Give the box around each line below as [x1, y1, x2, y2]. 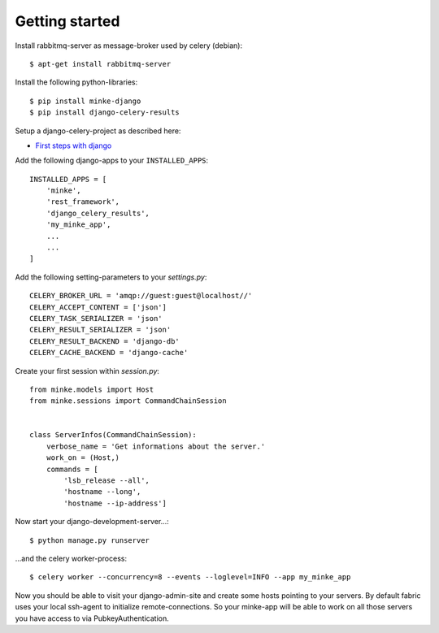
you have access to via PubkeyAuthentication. [15, 613, 170, 623]
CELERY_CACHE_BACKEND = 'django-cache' [29, 348, 189, 358]
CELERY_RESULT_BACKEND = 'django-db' [29, 336, 180, 345]
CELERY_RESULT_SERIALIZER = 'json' [29, 325, 172, 335]
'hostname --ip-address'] [63, 498, 167, 508]
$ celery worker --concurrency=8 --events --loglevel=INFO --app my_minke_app [29, 573, 351, 582]
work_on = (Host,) [46, 453, 120, 462]
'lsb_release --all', [63, 476, 150, 485]
